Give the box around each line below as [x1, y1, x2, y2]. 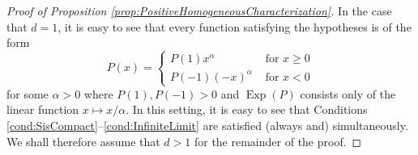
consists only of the [300, 85, 396, 102]
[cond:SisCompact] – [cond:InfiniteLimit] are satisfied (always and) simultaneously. [6, 117, 408, 134]
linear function [6, 101, 79, 118]
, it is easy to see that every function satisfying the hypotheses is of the [58, 18, 412, 35]
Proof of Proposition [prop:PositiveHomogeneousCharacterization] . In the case [6, 2, 392, 19]
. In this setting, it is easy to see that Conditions [126, 101, 368, 118]
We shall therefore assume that [6, 132, 160, 149]
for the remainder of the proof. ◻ [194, 132, 362, 149]
